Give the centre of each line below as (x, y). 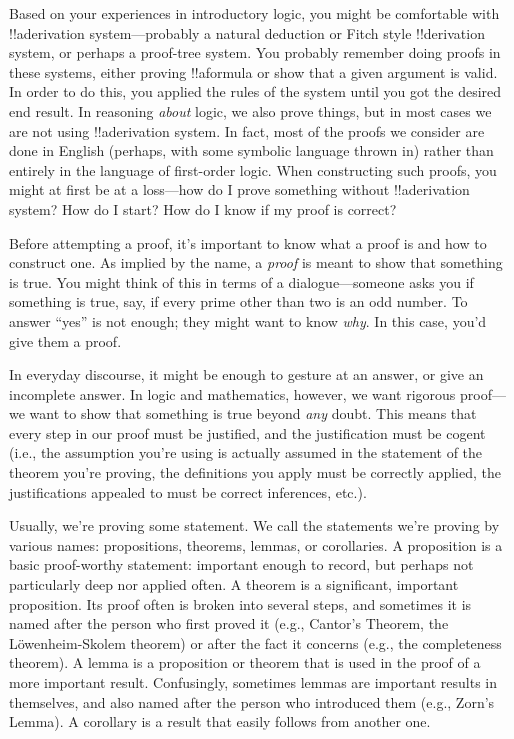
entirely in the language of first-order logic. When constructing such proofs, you (253, 169)
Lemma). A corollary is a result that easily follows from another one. (220, 721)
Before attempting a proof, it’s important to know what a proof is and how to (248, 242)
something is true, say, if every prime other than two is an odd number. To (238, 301)
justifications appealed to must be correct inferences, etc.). (188, 491)
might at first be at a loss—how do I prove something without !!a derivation (239, 189)
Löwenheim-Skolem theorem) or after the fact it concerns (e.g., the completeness (255, 642)
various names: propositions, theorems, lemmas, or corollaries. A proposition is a (256, 544)
